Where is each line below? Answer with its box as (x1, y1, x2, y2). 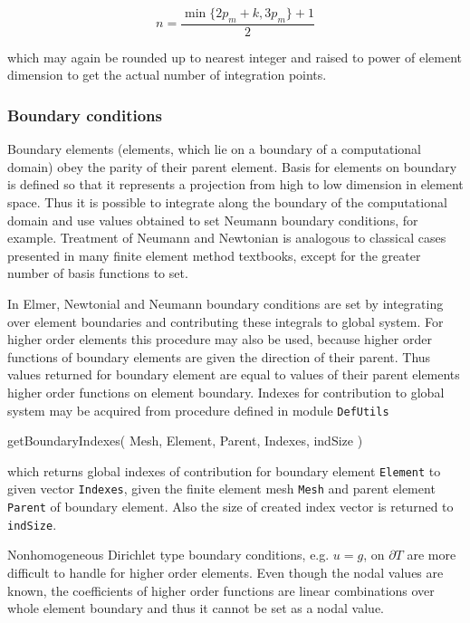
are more (407, 545, 456, 564)
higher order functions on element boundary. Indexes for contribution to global (7, 382, 445, 401)
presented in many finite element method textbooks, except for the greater (7, 245, 421, 264)
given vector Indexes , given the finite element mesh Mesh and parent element (7, 479, 436, 498)
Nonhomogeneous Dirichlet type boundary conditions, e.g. (7, 545, 330, 564)
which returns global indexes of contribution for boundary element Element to (7, 461, 441, 480)
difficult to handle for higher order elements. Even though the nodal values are (7, 563, 444, 582)
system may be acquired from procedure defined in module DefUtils (7, 400, 389, 419)
